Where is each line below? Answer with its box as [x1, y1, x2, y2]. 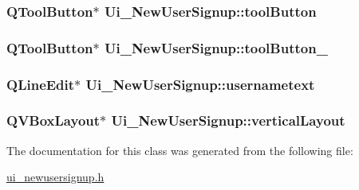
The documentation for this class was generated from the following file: [6, 142, 353, 158]
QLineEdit [6, 74, 75, 94]
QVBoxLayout [6, 111, 101, 130]
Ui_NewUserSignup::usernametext [85, 74, 315, 94]
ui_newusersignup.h [6, 169, 105, 185]
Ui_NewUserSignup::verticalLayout [111, 111, 345, 130]
